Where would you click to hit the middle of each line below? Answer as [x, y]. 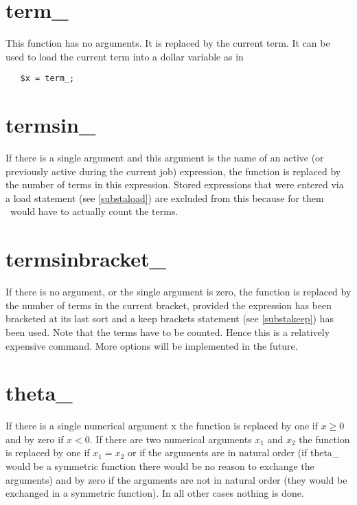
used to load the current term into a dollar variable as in [125, 56]
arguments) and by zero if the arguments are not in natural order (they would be [176, 479]
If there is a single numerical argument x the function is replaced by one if [162, 426]
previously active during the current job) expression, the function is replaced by [173, 171]
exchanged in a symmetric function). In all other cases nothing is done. [155, 493]
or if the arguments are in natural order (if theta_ [234, 452]
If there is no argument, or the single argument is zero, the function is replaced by [178, 292]
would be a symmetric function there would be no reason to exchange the [160, 466]
